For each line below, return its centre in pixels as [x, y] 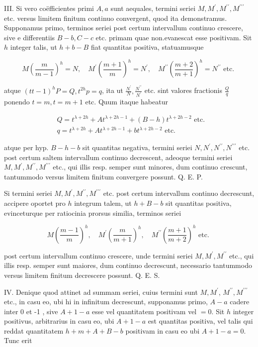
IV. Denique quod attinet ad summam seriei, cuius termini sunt [101, 292]
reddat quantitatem [34, 330]
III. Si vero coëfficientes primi [49, 8]
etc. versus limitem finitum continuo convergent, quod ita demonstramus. [116, 18]
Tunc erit [18, 340]
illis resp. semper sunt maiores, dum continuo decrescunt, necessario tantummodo [128, 265]
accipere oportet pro [35, 203]
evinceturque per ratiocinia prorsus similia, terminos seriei [93, 213]
